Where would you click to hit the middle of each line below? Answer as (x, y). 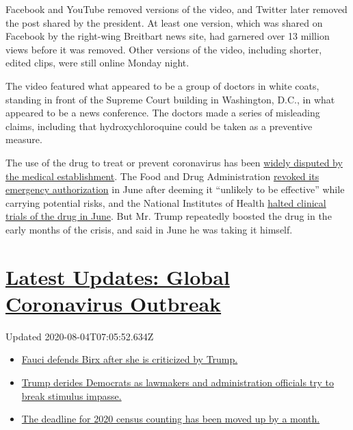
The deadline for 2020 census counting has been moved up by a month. (171, 419)
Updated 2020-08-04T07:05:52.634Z (80, 336)
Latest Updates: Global (118, 276)
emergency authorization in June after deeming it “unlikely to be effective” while (175, 189)
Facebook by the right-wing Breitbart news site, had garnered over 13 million (168, 36)
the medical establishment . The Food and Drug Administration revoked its (162, 176)
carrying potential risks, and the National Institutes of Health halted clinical (166, 202)
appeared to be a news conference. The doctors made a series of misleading (163, 113)
